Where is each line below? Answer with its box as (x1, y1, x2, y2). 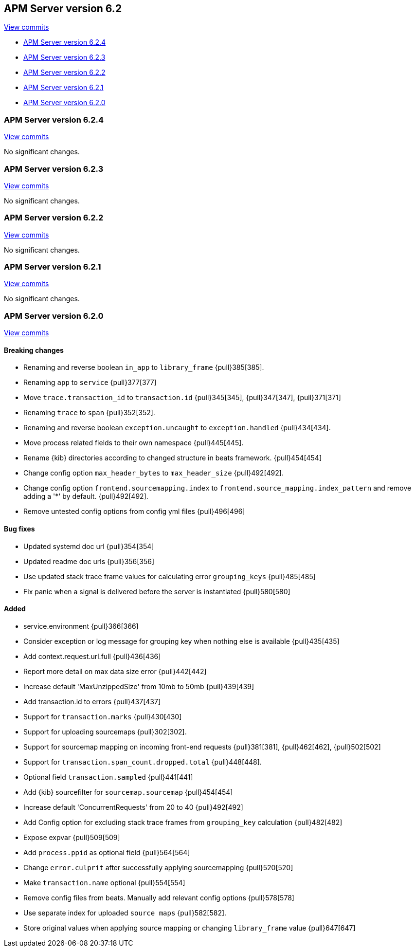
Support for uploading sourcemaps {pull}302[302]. (23, 727, 187, 736)
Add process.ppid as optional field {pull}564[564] (23, 848, 190, 857)
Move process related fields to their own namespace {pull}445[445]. (23, 439, 244, 447)
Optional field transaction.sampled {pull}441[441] (23, 772, 193, 781)
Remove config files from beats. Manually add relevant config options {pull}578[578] (23, 893, 294, 902)
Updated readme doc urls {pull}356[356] (23, 557, 155, 566)
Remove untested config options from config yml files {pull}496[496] (23, 507, 245, 516)
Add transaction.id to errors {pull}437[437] (23, 697, 161, 706)
